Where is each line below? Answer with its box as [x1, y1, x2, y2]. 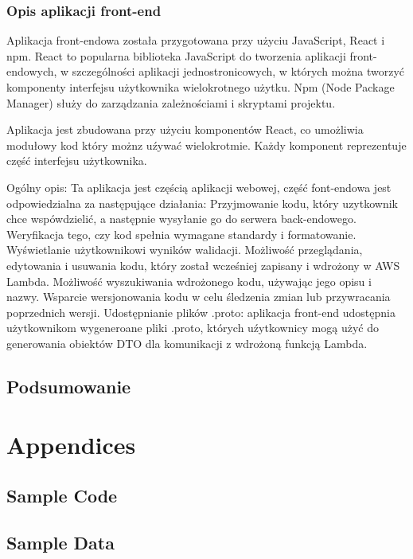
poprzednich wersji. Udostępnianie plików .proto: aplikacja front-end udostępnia [6, 303, 395, 320]
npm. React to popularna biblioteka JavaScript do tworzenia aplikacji [6, 47, 346, 64]
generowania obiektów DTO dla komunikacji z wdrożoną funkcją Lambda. [6, 334, 368, 351]
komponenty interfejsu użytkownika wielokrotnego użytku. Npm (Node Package [6, 79, 395, 95]
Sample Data [6, 530, 115, 554]
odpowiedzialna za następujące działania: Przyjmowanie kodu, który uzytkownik [6, 194, 398, 211]
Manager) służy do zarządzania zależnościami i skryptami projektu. [6, 94, 336, 111]
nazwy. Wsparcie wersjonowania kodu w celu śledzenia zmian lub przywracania [6, 288, 391, 305]
